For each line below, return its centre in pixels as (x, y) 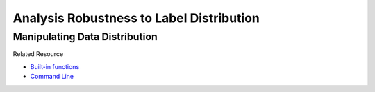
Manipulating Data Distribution (85, 37)
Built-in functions (55, 66)
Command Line (52, 77)
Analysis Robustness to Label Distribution (136, 18)
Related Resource (38, 54)
